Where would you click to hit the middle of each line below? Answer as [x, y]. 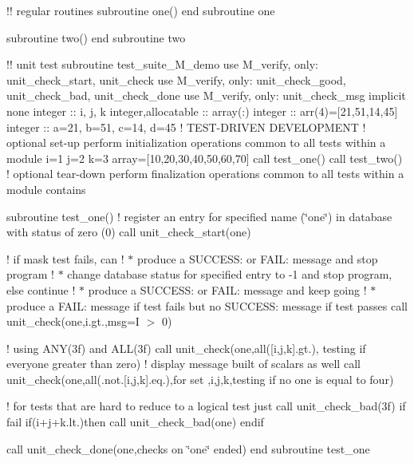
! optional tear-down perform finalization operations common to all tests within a [205, 174]
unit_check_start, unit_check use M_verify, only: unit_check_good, [176, 79]
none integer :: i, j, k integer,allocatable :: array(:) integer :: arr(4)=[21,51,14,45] [202, 111]
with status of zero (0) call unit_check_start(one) [129, 232]
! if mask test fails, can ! [65, 258]
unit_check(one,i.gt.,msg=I [73, 321]
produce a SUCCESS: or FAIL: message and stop [257, 258]
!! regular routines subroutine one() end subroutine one [141, 10]
